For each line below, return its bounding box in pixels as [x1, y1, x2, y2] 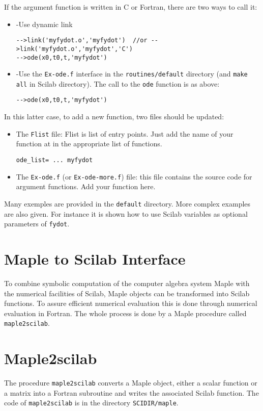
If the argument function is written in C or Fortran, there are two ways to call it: [4, 2, 257, 12]
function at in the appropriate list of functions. [16, 138, 162, 149]
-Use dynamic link [16, 18, 73, 29]
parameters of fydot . [4, 218, 70, 229]
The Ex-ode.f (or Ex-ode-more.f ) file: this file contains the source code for [16, 171, 252, 182]
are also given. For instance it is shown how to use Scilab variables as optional [4, 208, 248, 219]
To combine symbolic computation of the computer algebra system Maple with [4, 277, 250, 288]
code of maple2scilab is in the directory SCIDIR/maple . [4, 397, 179, 408]
